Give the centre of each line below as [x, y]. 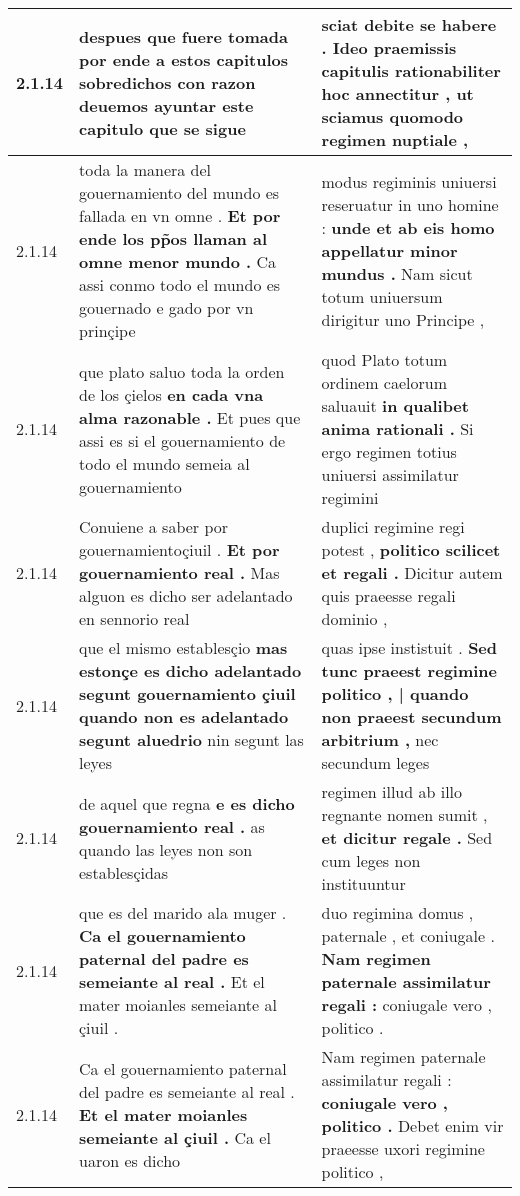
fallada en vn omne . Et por [180, 215]
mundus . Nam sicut [397, 273]
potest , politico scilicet [411, 549]
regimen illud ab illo [392, 791]
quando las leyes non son [166, 849]
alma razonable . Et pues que [190, 417]
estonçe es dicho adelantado [190, 670]
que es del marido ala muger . [183, 912]
